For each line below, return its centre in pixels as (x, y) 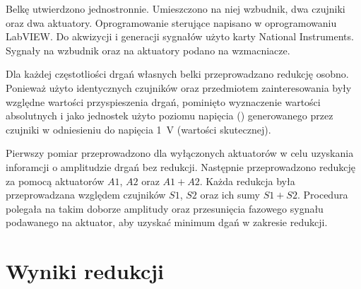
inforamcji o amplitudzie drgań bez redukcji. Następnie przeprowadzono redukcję (181, 166)
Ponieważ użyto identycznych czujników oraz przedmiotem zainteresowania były (179, 87)
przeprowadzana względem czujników (86, 195)
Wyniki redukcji (85, 271)
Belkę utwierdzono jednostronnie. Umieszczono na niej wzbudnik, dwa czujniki (176, 8)
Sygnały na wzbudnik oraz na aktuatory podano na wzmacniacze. (148, 50)
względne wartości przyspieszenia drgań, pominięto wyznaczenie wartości (163, 101)
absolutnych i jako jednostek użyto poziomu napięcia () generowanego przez (170, 116)
